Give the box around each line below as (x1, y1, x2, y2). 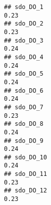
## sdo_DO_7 (4, 103, 43, 111)
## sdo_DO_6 (4, 87, 43, 94)
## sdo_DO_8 (4, 120, 43, 128)
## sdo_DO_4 (4, 53, 43, 61)
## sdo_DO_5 (4, 70, 43, 78)
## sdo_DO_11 (4, 170, 47, 178)
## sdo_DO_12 (4, 187, 47, 194)
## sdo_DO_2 (4, 20, 43, 28)
